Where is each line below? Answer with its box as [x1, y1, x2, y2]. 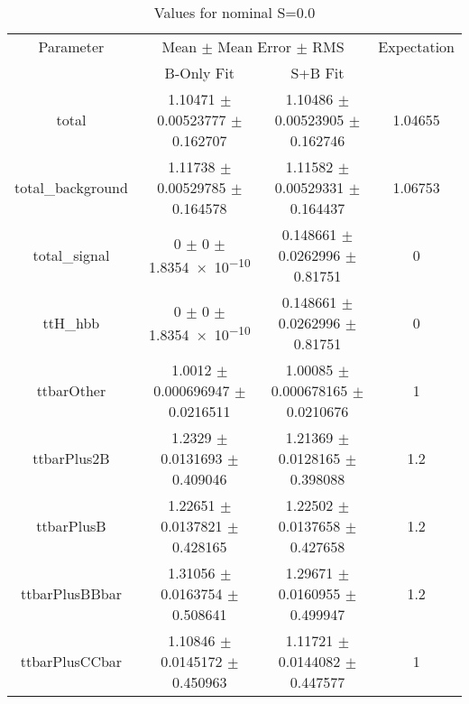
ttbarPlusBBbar [20, 583, 122, 604]
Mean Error [217, 36, 292, 57]
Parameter [38, 36, 105, 57]
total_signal [32, 245, 110, 265]
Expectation [378, 36, 455, 57]
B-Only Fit [164, 62, 234, 83]
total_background [14, 177, 128, 198]
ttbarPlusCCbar [20, 651, 123, 672]
